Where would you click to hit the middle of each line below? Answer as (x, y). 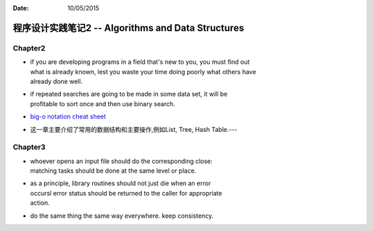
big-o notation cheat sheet (68, 117)
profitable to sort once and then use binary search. (103, 103)
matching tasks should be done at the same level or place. (113, 171)
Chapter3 (29, 147)
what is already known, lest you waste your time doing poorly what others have (143, 71)
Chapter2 (29, 48)
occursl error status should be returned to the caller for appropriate (126, 193)
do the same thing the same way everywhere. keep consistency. (122, 216)
